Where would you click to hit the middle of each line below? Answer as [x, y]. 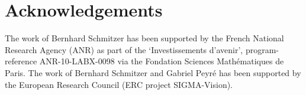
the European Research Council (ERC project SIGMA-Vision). [119, 84]
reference [21, 61]
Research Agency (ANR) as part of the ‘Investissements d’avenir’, [124, 49]
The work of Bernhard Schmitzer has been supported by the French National [144, 38]
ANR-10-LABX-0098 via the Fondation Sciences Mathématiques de [162, 61]
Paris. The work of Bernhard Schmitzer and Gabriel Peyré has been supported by [153, 72]
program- [262, 49]
